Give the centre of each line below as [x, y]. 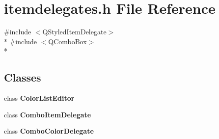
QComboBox [68, 41]
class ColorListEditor [39, 98]
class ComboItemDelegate [48, 114]
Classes [23, 77]
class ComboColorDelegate [49, 131]
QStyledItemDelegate [74, 32]
